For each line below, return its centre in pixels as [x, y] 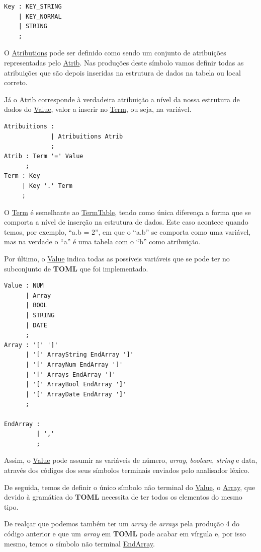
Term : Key [22, 176]
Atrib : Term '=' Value [44, 156]
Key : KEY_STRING [33, 7]
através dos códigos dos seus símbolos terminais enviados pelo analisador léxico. [127, 470]
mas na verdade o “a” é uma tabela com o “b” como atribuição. [102, 242]
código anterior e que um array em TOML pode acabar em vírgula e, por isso [125, 533]
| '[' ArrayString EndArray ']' [79, 355]
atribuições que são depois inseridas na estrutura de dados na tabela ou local [122, 72]
